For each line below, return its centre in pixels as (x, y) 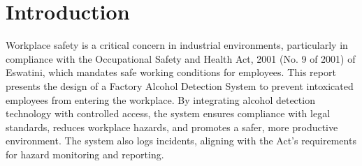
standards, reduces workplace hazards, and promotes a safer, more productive (172, 127)
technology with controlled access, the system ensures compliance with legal (168, 113)
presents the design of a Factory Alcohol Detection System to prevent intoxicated (180, 85)
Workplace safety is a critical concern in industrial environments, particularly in (177, 45)
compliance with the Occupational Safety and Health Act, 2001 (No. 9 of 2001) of (181, 58)
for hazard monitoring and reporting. (85, 154)
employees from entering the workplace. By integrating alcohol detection (160, 99)
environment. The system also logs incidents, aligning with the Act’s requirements (181, 141)
